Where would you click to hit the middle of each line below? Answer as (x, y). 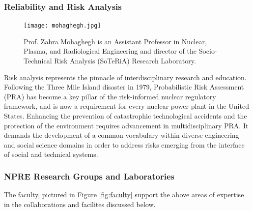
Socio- (208, 51)
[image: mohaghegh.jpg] (62, 26)
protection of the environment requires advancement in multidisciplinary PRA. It (126, 125)
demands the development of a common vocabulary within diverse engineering (122, 135)
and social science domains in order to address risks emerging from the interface (124, 144)
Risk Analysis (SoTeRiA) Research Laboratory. (125, 61)
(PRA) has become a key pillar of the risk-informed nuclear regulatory (110, 96)
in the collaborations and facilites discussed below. (80, 204)
